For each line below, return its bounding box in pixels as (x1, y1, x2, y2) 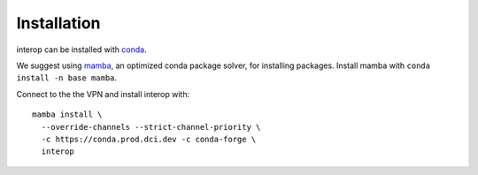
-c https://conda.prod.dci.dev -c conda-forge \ (41, 133, 257, 144)
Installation (16, 13, 101, 33)
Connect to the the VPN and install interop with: (16, 88, 190, 99)
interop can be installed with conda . (16, 44, 147, 55)
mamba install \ (32, 110, 103, 119)
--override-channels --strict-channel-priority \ (41, 122, 261, 132)
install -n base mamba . (16, 72, 118, 83)
